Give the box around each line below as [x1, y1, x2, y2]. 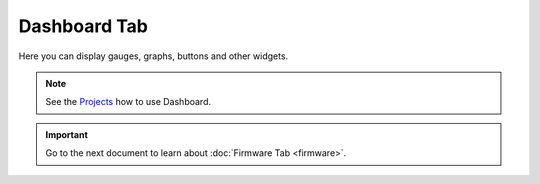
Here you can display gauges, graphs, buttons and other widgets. [18, 50, 289, 62]
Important [45, 128, 89, 140]
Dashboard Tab [18, 15, 149, 37]
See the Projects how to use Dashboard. [45, 96, 212, 108]
